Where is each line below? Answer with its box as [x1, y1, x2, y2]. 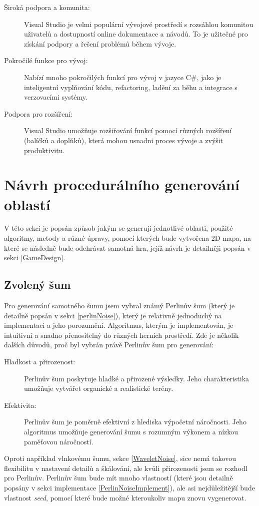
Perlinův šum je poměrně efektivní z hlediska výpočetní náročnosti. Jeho [24, 416, 246, 427]
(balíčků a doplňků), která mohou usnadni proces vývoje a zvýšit [24, 135, 223, 145]
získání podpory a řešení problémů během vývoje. [24, 38, 176, 49]
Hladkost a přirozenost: [4, 356, 75, 366]
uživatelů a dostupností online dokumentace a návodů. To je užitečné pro [24, 29, 248, 39]
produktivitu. [24, 145, 65, 155]
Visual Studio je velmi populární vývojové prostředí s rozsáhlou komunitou [24, 19, 253, 29]
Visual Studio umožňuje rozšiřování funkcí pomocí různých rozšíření [24, 125, 232, 136]
